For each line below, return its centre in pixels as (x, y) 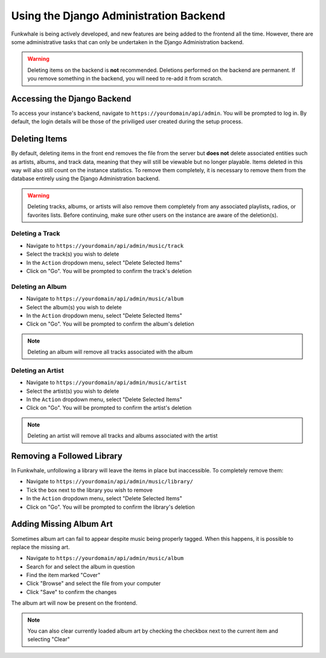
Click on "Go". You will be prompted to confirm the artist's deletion (109, 408)
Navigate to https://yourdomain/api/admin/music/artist (107, 382)
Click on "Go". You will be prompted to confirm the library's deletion (110, 507)
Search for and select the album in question (81, 566)
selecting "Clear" (49, 639)
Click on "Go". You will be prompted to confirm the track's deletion (109, 271)
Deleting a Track (36, 234)
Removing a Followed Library (67, 456)
